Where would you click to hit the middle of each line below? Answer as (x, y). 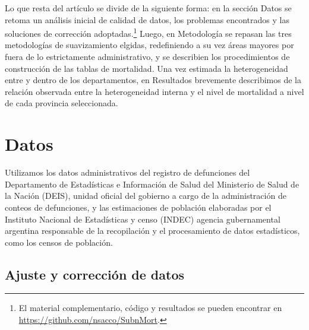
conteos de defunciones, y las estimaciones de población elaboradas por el (138, 207)
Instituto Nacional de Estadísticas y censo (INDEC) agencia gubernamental (143, 219)
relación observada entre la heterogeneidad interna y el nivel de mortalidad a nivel (154, 91)
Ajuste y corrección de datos (95, 274)
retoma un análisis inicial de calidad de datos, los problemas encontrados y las (147, 19)
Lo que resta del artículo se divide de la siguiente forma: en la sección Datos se (148, 8)
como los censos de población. (59, 242)
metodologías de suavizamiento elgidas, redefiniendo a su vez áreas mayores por (149, 45)
